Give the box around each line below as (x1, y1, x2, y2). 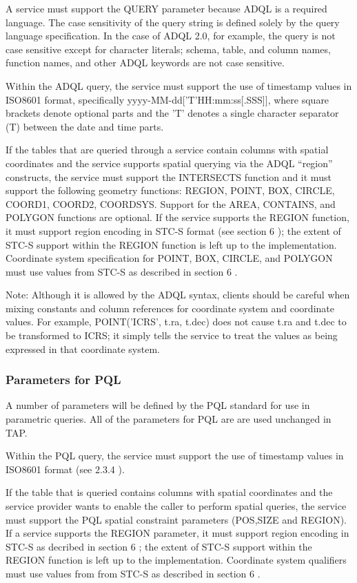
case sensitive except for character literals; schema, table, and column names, (6, 41, 331, 56)
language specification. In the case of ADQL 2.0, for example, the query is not (6, 28, 336, 43)
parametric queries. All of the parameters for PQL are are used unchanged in (6, 412, 331, 426)
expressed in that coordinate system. (6, 341, 160, 356)
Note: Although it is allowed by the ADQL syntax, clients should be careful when (6, 287, 350, 302)
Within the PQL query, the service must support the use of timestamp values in (6, 448, 344, 463)
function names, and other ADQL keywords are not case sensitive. (6, 55, 285, 70)
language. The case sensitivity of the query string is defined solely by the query (6, 15, 340, 29)
